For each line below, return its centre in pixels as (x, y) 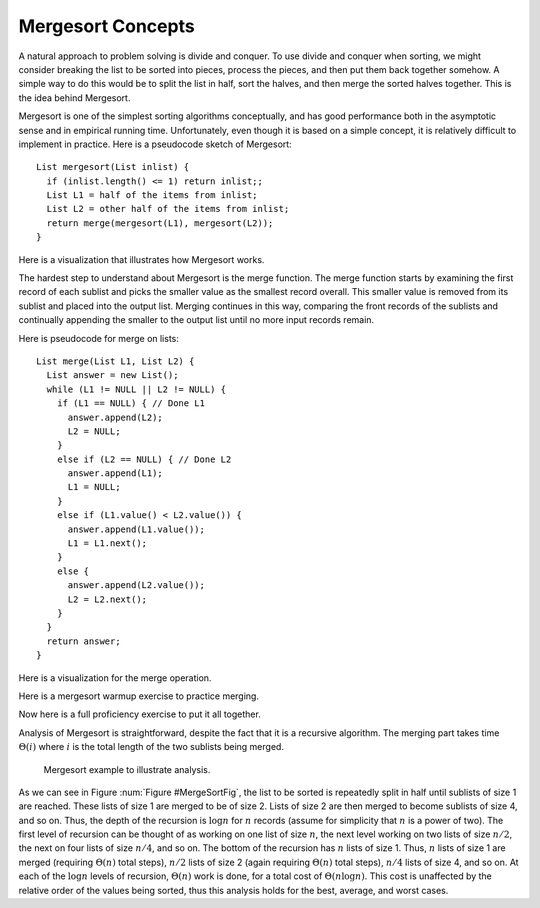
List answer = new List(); (112, 375)
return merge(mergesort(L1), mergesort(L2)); (160, 223)
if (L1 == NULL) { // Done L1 (130, 403)
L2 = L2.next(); (107, 599)
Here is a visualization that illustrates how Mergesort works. (141, 259)
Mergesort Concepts (106, 26)
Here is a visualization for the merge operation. (115, 677)
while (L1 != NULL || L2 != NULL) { (136, 389)
